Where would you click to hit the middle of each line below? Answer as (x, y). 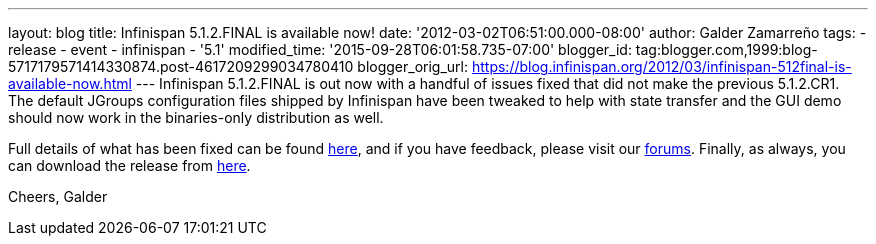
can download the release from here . (129, 165)
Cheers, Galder (58, 196)
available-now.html (70, 83)
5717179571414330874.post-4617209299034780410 (181, 66)
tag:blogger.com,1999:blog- (726, 49)
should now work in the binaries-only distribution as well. (196, 117)
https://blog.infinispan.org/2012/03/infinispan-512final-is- (661, 66)
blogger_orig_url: (413, 66)
